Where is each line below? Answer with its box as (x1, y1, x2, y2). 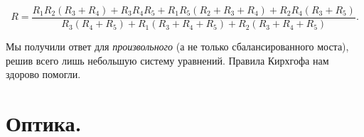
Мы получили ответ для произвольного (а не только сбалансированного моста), (6, 39, 349, 54)
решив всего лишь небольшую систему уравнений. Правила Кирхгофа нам (6, 53, 329, 67)
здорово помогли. (6, 67, 81, 82)
